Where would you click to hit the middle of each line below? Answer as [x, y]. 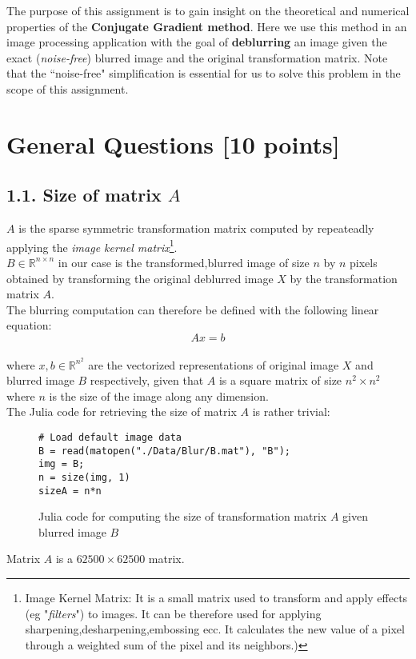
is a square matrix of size [280, 380]
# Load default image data [110, 437]
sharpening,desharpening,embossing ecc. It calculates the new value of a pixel [215, 629]
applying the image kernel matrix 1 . [92, 246]
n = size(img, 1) [84, 477]
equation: [29, 325]
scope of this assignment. [68, 88]
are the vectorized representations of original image [214, 364]
